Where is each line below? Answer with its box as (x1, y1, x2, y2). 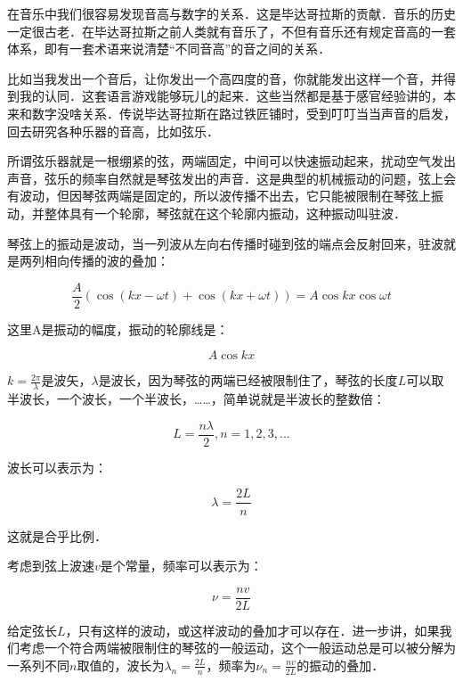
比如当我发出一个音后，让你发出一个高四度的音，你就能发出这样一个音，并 (7, 69, 443, 87)
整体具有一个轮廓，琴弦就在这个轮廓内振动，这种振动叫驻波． (44, 203, 406, 222)
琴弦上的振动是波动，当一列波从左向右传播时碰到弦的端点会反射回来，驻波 (7, 234, 443, 252)
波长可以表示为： (7, 457, 107, 476)
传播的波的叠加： (69, 251, 169, 270)
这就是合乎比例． (7, 526, 107, 545)
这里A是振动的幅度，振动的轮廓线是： (7, 319, 229, 338)
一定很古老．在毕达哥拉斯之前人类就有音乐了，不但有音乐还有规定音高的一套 (7, 21, 456, 40)
